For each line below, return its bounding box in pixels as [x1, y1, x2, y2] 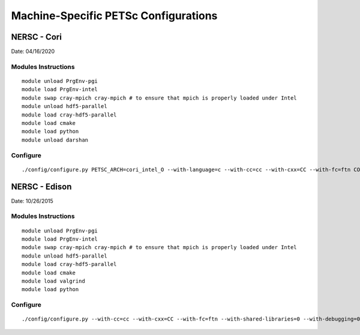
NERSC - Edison [11, 181, 72, 192]
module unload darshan [22, 136, 89, 143]
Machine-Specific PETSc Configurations [11, 9, 218, 22]
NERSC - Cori [11, 32, 62, 42]
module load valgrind [22, 277, 85, 285]
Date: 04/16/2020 [11, 48, 55, 55]
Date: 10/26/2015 [11, 197, 53, 204]
